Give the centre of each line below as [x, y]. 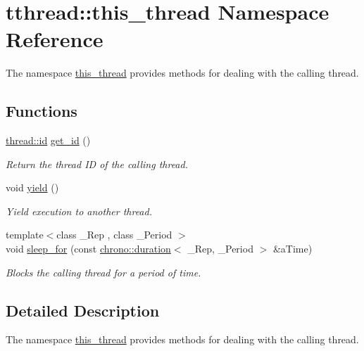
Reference [55, 39]
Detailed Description [83, 310]
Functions [42, 111]
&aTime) [293, 249]
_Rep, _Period [220, 249]
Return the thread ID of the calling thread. [97, 164]
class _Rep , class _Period [114, 235]
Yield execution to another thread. [79, 211]
